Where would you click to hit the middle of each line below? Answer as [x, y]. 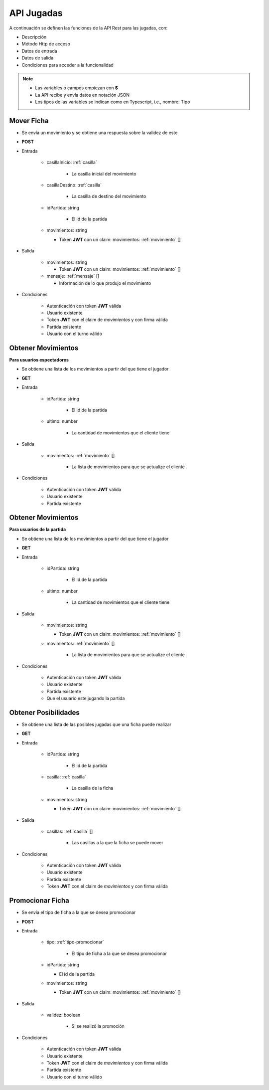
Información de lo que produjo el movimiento [105, 283]
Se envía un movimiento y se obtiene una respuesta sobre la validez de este [100, 133]
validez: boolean [64, 1015]
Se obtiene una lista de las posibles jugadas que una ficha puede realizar [97, 725]
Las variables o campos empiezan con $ [76, 88]
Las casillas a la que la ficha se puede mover [118, 843]
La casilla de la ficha [92, 788]
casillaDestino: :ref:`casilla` [74, 185]
